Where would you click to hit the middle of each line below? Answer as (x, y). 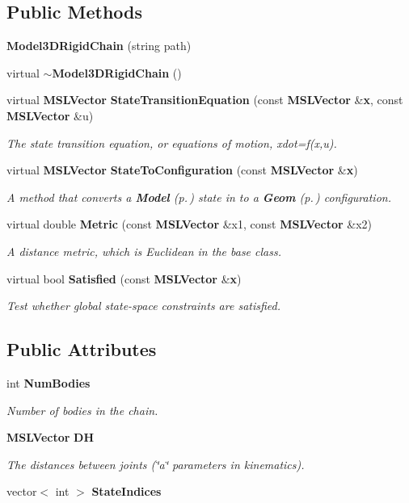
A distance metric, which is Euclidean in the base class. (144, 251)
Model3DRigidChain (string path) (99, 46)
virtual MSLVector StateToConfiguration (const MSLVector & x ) (182, 170)
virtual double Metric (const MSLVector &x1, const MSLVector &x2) (190, 224)
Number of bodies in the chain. (82, 410)
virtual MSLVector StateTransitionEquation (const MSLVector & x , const (205, 100)
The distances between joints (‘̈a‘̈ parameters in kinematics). (156, 464)
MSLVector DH (51, 437)
